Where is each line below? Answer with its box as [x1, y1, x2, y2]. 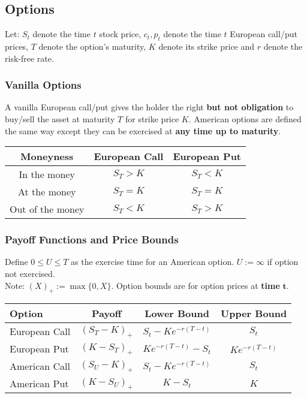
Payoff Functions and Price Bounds [5, 232, 179, 247]
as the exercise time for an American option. [71, 255, 234, 268]
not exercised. [5, 267, 55, 279]
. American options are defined [188, 113, 302, 125]
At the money [18, 185, 76, 199]
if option [267, 255, 299, 268]
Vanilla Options [5, 77, 82, 92]
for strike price [125, 113, 179, 125]
